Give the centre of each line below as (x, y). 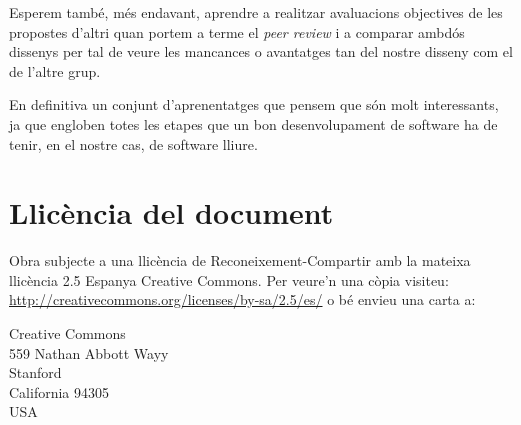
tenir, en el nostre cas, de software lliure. (133, 143)
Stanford (35, 372)
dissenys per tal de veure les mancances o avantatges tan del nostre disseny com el (261, 51)
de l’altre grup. (55, 70)
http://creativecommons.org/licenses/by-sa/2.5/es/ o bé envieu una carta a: (242, 299)
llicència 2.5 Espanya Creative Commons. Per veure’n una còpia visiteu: (229, 279)
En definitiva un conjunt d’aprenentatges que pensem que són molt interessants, (254, 104)
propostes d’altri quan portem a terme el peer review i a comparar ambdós (237, 31)
